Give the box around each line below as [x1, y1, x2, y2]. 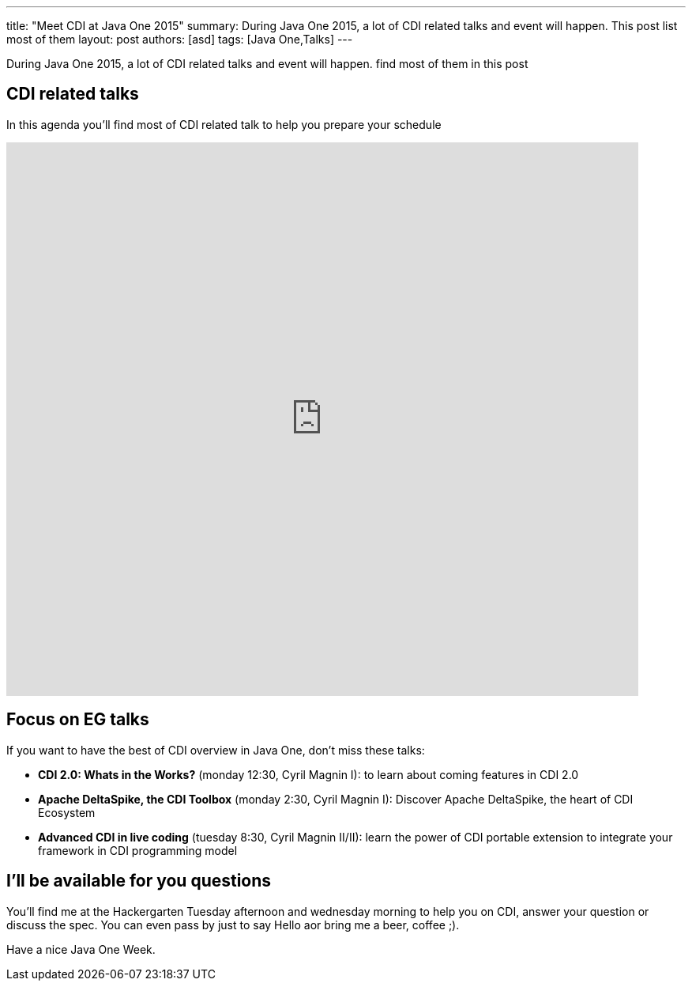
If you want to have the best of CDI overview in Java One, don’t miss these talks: [6, 743, 425, 757]
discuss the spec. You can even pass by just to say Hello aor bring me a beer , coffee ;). [6, 917, 460, 932]
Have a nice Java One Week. [6, 942, 156, 956]
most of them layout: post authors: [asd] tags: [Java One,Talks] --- [6, 32, 353, 46]
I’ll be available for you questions [6, 871, 272, 891]
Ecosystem [38, 805, 96, 819]
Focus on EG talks [6, 709, 149, 730]
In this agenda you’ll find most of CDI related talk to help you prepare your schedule [6, 117, 442, 131]
